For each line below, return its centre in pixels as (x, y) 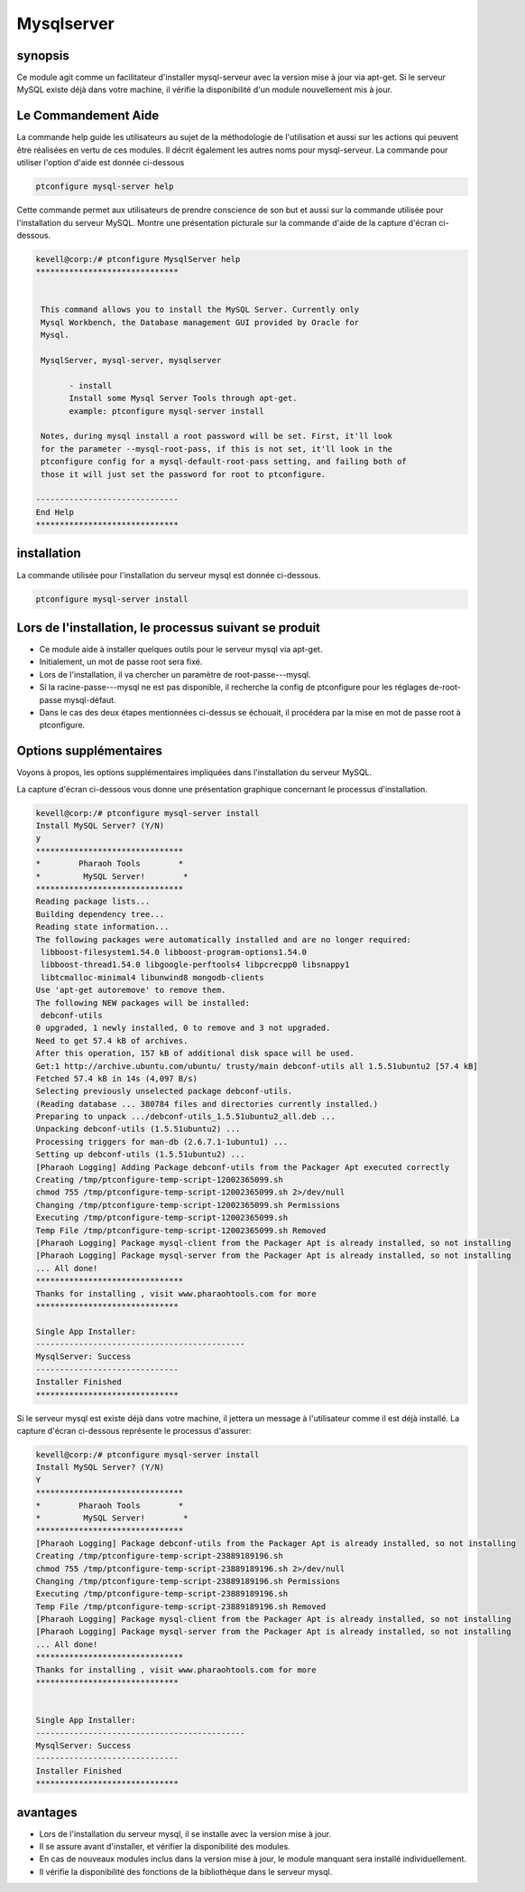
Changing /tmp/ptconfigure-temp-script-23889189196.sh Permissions (188, 1581)
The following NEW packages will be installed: (143, 1002)
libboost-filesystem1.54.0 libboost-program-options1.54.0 (174, 952)
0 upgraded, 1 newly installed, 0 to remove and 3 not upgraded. (183, 1028)
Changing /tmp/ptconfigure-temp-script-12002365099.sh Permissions (188, 1205)
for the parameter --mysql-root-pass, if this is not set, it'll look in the (216, 449)
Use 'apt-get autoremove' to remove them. (131, 990)
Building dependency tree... (100, 914)
